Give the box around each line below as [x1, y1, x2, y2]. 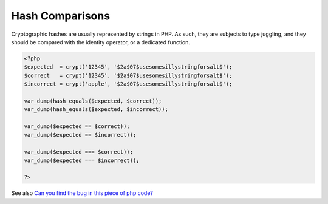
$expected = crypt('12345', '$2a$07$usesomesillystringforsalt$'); [24, 64, 233, 70]
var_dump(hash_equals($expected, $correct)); [24, 97, 162, 104]
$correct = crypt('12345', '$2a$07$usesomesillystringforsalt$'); [24, 72, 233, 79]
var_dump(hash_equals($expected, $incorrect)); [24, 106, 168, 113]
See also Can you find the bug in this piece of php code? [11, 189, 153, 197]
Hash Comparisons [11, 9, 111, 22]
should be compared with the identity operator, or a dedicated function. [11, 38, 191, 46]
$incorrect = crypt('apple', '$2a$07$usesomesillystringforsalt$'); [24, 81, 233, 87]
